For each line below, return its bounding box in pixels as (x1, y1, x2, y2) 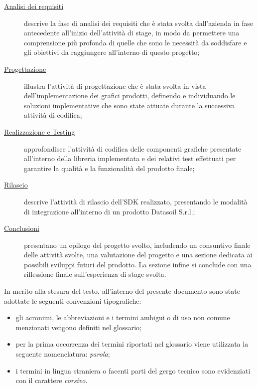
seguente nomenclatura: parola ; (15, 349, 110, 359)
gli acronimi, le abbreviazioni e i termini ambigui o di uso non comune (15, 312, 230, 323)
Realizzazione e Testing (4, 126, 75, 137)
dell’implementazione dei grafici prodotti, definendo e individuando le (24, 90, 236, 101)
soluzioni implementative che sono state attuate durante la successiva (24, 100, 235, 110)
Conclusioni (4, 223, 39, 233)
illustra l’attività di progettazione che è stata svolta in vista (24, 80, 206, 91)
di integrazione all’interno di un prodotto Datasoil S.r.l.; (24, 206, 195, 216)
